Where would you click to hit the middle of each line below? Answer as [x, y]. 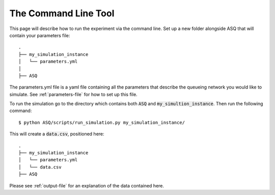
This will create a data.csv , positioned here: [57, 134]
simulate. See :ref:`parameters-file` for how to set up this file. [73, 94]
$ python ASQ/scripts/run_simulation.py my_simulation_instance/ [102, 122]
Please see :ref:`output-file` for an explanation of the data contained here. [87, 185]
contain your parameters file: [40, 35]
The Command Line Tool [62, 13]
